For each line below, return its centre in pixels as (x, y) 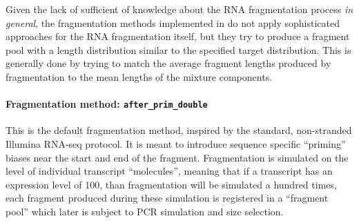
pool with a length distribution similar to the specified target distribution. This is (178, 49)
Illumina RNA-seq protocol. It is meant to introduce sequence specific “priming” (176, 144)
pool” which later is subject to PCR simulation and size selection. (145, 211)
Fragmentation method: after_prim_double (107, 104)
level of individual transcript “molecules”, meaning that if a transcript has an (169, 171)
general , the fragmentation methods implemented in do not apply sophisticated (173, 22)
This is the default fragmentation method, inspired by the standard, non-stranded (179, 130)
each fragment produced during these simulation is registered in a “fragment (167, 198)
